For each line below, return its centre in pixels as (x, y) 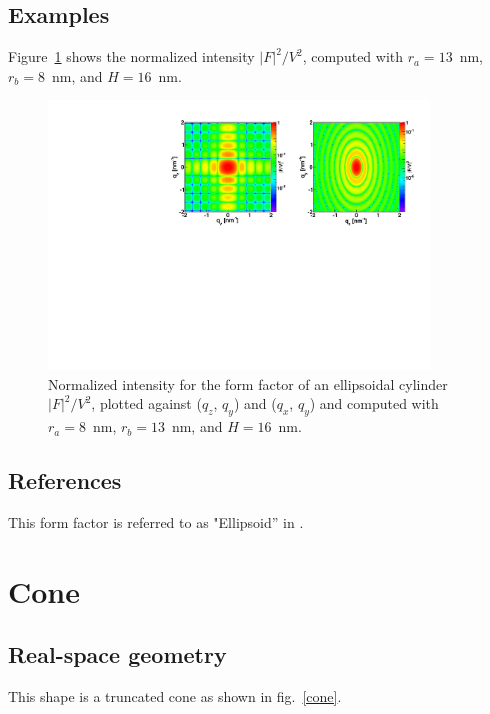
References (65, 480)
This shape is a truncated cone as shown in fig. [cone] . (175, 696)
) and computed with (374, 403)
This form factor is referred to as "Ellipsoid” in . (156, 521)
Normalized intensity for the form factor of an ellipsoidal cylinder (248, 383)
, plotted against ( (146, 403)
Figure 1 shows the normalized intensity (131, 56)
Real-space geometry (117, 654)
